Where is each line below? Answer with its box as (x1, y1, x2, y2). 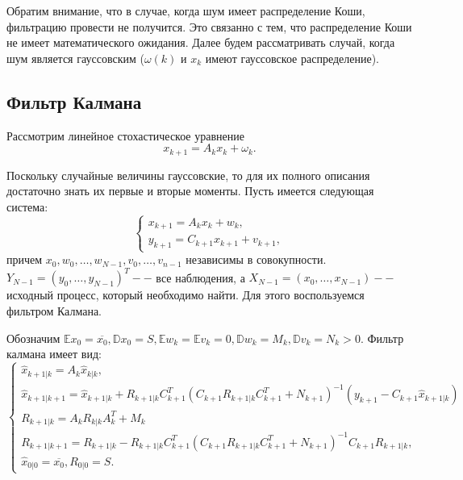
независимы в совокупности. (186, 251, 327, 268)
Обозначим (6, 329, 60, 346)
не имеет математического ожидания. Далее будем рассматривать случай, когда (6, 34, 395, 51)
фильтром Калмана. (6, 302, 102, 319)
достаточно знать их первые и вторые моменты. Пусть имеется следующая (6, 182, 374, 199)
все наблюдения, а (156, 269, 245, 286)
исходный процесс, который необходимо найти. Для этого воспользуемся (6, 286, 365, 303)
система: (6, 198, 48, 215)
